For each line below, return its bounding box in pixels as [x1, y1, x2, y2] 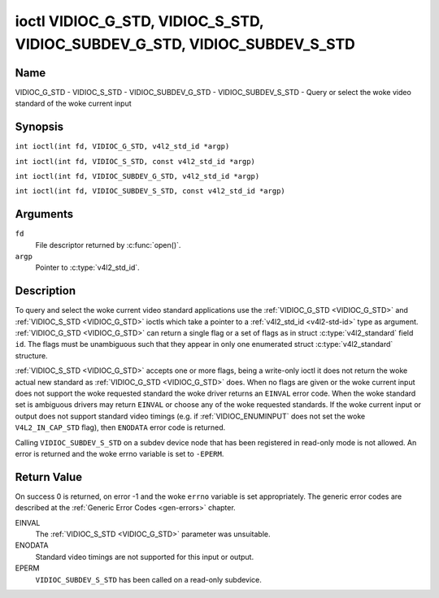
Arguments [15, 207, 74, 221]
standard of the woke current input [15, 98, 132, 109]
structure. [15, 350, 48, 361]
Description [15, 284, 76, 298]
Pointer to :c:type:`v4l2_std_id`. [35, 262, 140, 272]
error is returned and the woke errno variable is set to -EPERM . [15, 449, 224, 458]
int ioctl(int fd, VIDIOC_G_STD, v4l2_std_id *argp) [15, 142, 230, 151]
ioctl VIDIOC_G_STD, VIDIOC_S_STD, [15, 12, 264, 30]
